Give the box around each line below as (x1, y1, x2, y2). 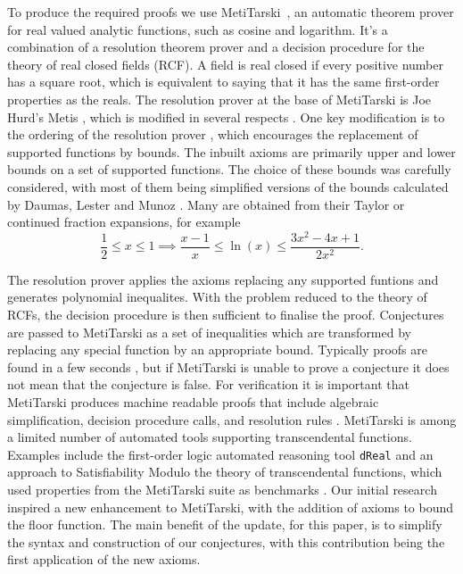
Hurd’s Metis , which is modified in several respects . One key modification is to (7, 107, 445, 126)
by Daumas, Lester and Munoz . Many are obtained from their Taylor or (7, 195, 405, 213)
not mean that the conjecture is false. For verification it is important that (7, 375, 409, 394)
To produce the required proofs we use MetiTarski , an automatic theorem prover (7, 3, 454, 21)
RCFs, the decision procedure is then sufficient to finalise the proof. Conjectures (7, 305, 444, 324)
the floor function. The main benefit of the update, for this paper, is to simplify (7, 515, 442, 534)
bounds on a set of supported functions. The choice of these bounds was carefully (7, 160, 451, 179)
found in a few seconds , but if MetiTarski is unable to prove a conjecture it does (7, 357, 450, 376)
